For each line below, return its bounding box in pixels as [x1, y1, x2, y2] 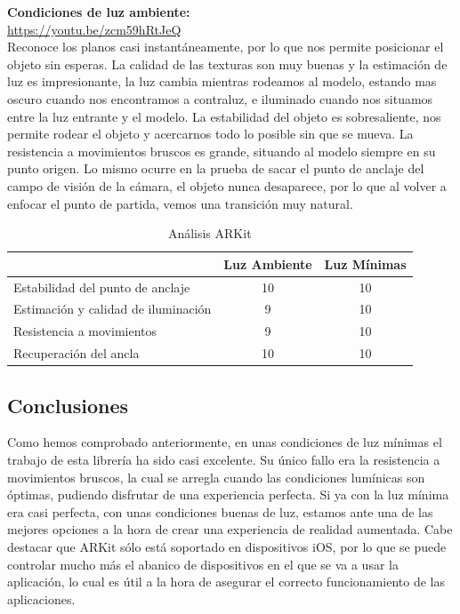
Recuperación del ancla [13, 344, 140, 363]
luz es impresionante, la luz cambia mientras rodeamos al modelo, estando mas [7, 72, 437, 91]
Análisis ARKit [167, 224, 252, 243]
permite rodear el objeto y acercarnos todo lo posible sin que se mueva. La [7, 124, 414, 143]
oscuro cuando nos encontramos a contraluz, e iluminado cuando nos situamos [7, 89, 433, 108]
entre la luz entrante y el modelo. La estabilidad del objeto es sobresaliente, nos [7, 107, 441, 125]
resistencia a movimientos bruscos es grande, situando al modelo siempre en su [7, 141, 436, 160]
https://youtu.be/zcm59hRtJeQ [7, 20, 182, 38]
